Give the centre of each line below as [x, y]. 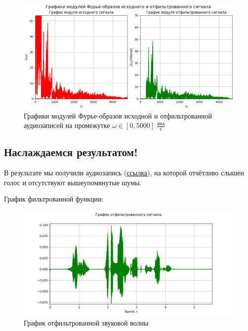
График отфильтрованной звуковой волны [86, 322]
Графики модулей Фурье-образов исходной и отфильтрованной [118, 115]
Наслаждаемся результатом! [71, 152]
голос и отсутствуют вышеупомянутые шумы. [73, 182]
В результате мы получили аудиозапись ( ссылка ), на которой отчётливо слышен [124, 173]
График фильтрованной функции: [54, 199]
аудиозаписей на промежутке [67, 125]
